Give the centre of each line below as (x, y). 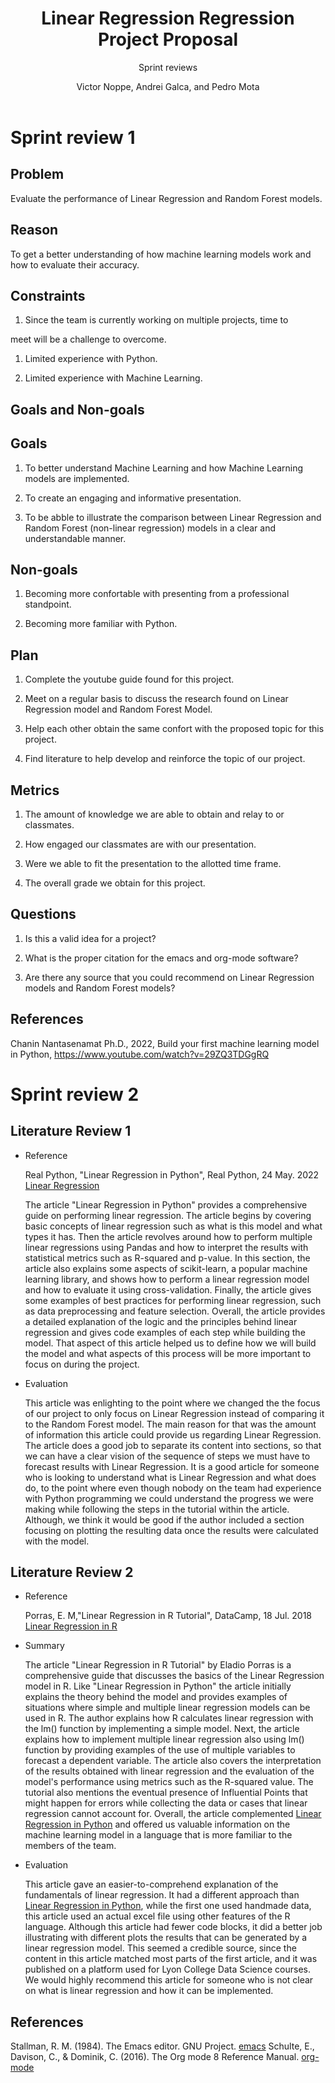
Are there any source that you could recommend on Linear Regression (169, 977)
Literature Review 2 (72, 1572)
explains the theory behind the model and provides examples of (156, 1697)
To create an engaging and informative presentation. (133, 498)
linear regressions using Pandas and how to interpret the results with (166, 1247)
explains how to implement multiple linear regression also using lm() (164, 1739)
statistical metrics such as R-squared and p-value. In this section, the (167, 1258)
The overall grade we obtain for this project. (115, 883)
